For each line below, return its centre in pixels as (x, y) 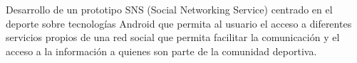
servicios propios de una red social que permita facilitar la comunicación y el (173, 37)
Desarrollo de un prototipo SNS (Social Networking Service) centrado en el (169, 9)
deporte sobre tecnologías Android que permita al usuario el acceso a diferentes (179, 23)
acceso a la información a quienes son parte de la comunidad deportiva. (161, 51)
